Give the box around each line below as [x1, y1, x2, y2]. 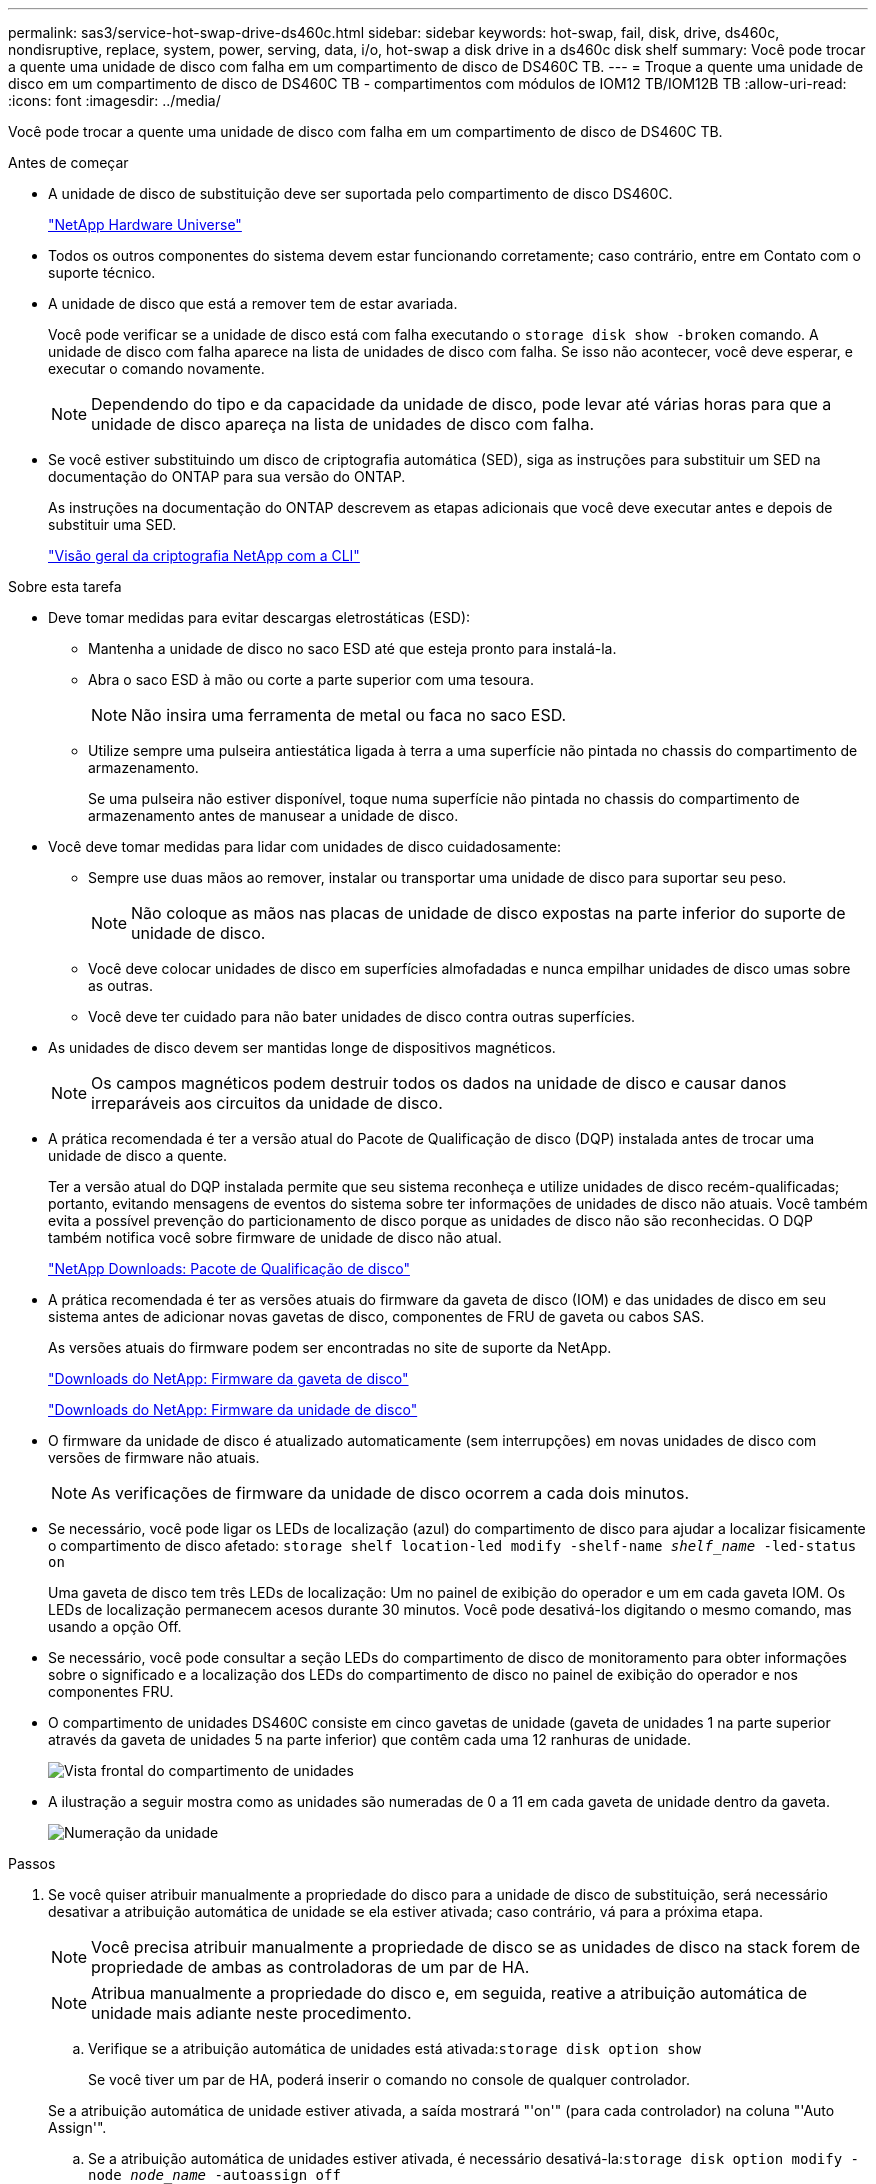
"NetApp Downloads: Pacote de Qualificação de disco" [48, 1260, 410, 1277]
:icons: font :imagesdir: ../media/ [8, 92, 221, 109]
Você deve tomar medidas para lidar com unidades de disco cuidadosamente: [48, 838, 562, 855]
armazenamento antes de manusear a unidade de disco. [88, 807, 459, 824]
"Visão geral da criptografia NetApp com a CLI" [48, 547, 360, 564]
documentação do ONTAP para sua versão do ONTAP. [48, 468, 406, 485]
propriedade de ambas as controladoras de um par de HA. [91, 1957, 530, 1977]
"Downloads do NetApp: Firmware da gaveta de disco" [48, 1370, 409, 1387]
